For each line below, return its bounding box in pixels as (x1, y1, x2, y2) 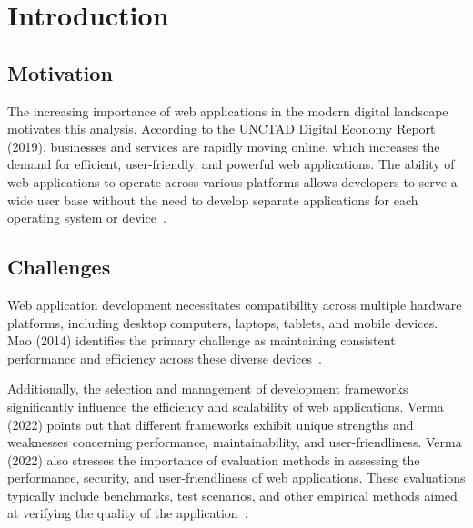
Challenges (7, 253, 111, 281)
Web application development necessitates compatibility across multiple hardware (7, 294, 462, 314)
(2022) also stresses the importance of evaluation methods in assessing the (7, 450, 420, 469)
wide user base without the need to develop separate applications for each (7, 190, 418, 209)
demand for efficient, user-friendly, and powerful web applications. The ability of (7, 154, 455, 174)
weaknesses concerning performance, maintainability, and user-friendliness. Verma (7, 433, 462, 452)
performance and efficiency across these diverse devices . (7, 348, 322, 367)
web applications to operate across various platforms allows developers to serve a (7, 172, 458, 191)
